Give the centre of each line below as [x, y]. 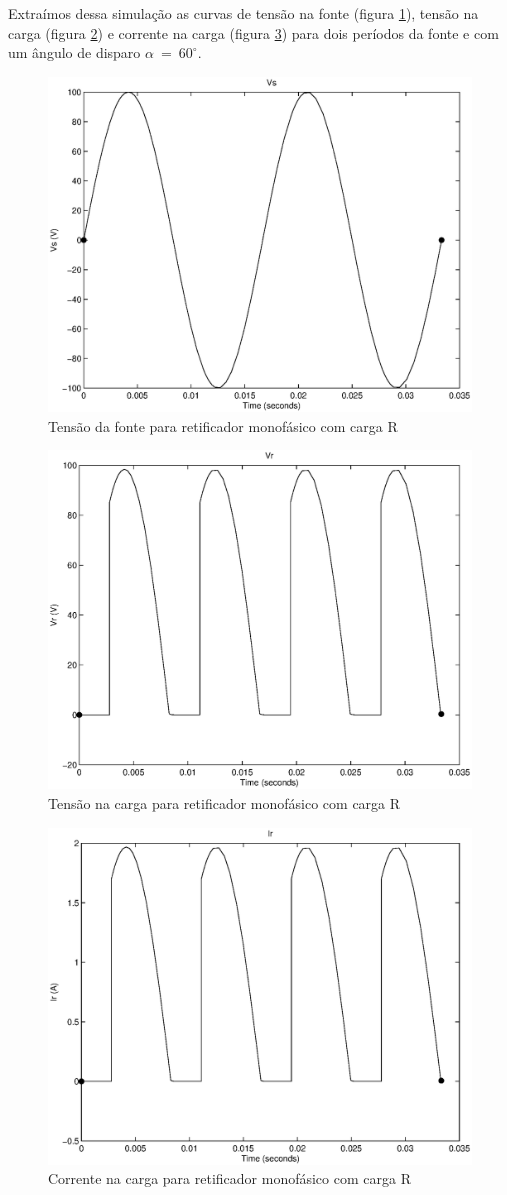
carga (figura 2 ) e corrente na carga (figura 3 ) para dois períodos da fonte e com [253, 32]
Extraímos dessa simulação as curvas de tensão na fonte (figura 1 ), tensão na [243, 13]
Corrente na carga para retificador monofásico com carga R [229, 1178]
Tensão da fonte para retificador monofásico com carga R [223, 425]
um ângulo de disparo [74, 52]
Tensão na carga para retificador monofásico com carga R [224, 803]
